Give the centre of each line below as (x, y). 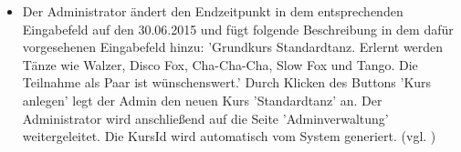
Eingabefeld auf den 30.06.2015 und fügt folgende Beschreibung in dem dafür (238, 29)
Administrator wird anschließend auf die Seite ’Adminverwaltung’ (205, 118)
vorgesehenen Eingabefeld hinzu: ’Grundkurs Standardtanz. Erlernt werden (233, 47)
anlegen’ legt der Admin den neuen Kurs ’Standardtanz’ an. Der (202, 100)
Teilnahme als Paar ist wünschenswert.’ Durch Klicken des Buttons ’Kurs (227, 82)
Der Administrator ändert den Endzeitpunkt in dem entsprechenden (213, 11)
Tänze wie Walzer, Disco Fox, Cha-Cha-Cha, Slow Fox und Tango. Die (220, 64)
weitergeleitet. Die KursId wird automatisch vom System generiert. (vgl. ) (229, 136)
